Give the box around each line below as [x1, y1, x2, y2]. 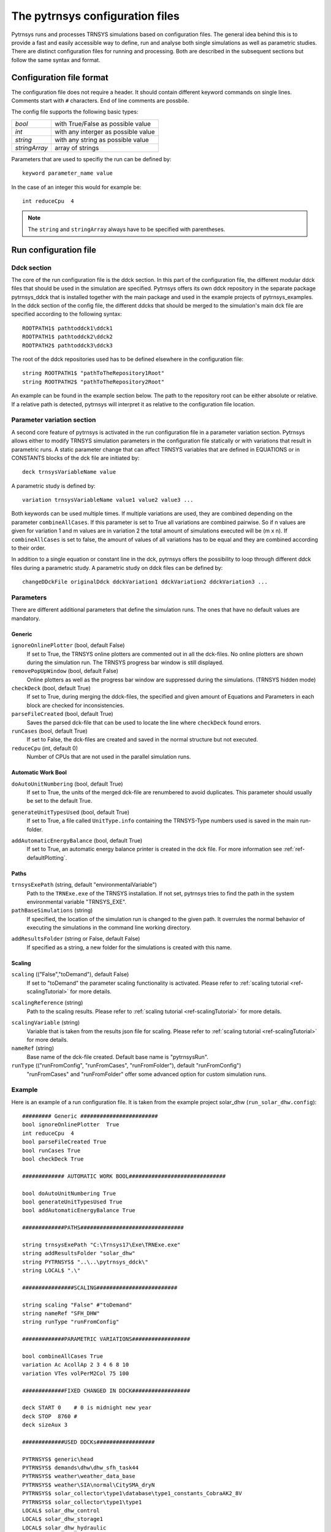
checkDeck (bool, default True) [11, 684, 91, 692]
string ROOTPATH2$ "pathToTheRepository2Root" [22, 378, 165, 385]
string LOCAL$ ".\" [22, 1267, 81, 1274]
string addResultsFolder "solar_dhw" [22, 1250, 136, 1257]
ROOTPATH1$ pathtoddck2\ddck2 [22, 333, 113, 340]
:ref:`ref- [283, 846, 305, 853]
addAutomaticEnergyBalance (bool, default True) [11, 836, 143, 844]
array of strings [54, 143, 99, 152]
